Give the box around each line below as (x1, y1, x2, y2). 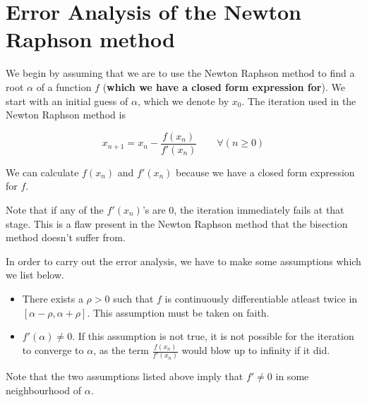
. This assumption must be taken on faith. (87, 305, 270, 319)
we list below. (6, 267, 64, 282)
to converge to (22, 343, 84, 357)
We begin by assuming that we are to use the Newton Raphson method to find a (6, 66, 355, 80)
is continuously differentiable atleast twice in (164, 291, 358, 305)
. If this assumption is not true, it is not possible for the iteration (72, 329, 354, 343)
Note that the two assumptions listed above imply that (6, 369, 243, 384)
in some (275, 369, 309, 384)
